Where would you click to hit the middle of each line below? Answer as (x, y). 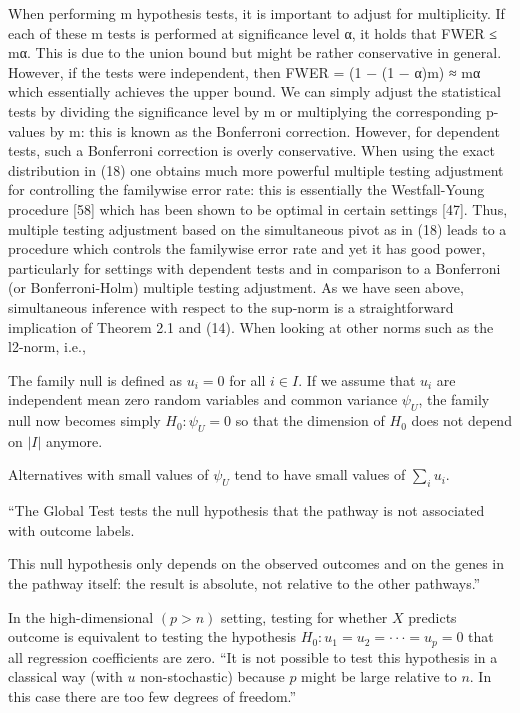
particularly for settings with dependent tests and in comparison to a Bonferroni (254, 267)
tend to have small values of (320, 474)
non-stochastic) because (212, 676)
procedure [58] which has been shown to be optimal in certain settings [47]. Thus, (258, 208)
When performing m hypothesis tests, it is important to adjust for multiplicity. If (256, 13)
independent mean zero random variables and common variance (203, 399)
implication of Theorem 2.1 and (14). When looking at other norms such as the (251, 326)
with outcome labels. (71, 529)
